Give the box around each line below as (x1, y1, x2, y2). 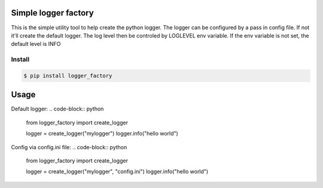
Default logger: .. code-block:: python (11, 105, 104, 113)
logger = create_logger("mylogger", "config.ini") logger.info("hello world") (26, 168, 209, 175)
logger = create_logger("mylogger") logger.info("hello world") (26, 130, 179, 137)
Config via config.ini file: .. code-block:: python (11, 143, 127, 150)
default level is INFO (11, 41, 61, 48)
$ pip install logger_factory (23, 72, 112, 79)
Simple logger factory (11, 8, 94, 18)
